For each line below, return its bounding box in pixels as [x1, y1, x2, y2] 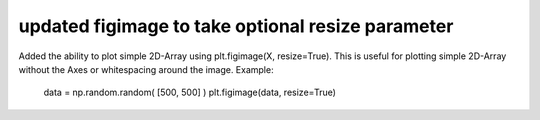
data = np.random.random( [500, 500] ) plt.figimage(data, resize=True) [43, 86, 337, 99]
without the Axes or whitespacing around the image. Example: [18, 63, 274, 75]
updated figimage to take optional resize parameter [18, 15, 454, 37]
